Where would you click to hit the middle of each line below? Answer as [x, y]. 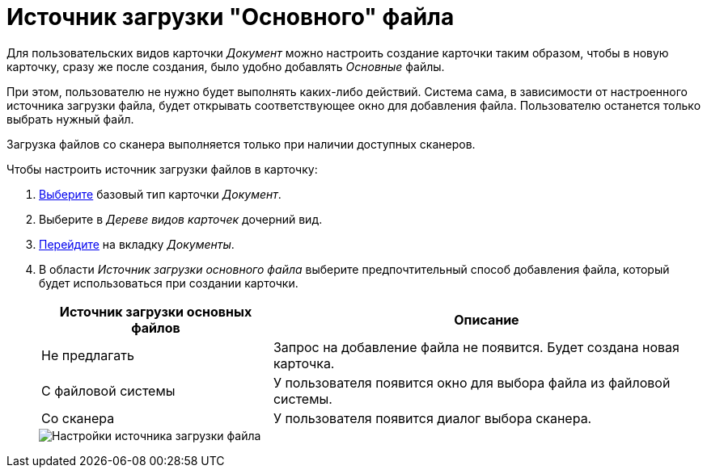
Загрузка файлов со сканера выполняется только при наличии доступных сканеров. [241, 144]
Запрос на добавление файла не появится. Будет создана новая [476, 347]
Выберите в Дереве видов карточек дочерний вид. [181, 219]
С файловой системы [108, 390]
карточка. [304, 363]
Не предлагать [88, 355]
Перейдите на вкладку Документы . [137, 244]
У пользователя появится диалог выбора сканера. [432, 418]
